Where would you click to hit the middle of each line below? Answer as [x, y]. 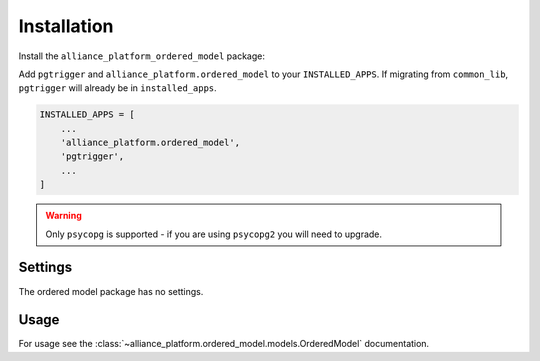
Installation [66, 26]
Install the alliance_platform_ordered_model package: [141, 56]
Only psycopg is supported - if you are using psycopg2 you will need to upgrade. [214, 234]
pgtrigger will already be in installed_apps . [117, 88]
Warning [63, 216]
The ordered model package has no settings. [111, 291]
